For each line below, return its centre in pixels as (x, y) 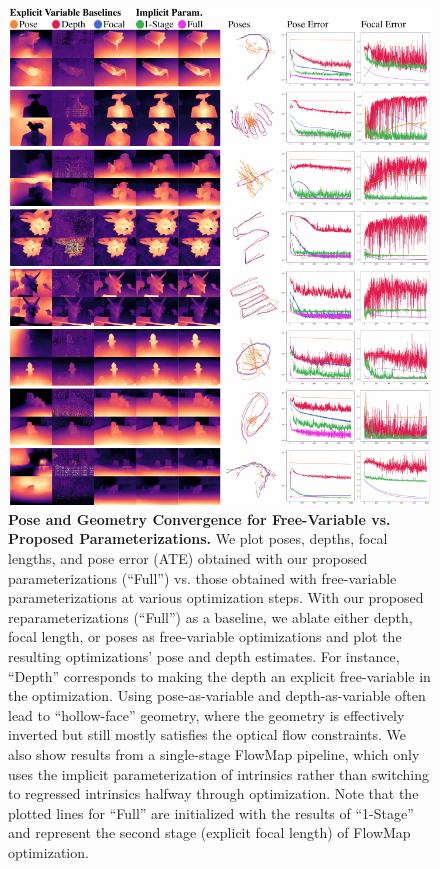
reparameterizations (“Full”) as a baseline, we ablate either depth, (210, 616)
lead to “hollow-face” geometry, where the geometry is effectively (206, 714)
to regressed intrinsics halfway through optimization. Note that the (213, 793)
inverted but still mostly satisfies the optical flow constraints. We (207, 734)
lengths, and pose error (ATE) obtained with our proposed (188, 557)
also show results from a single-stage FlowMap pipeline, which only (214, 753)
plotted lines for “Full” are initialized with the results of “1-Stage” (211, 812)
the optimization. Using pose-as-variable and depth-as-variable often (217, 695)
